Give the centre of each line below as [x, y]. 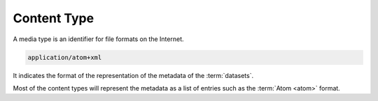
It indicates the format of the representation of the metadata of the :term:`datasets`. [133, 75]
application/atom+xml [65, 57]
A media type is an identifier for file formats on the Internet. [98, 39]
